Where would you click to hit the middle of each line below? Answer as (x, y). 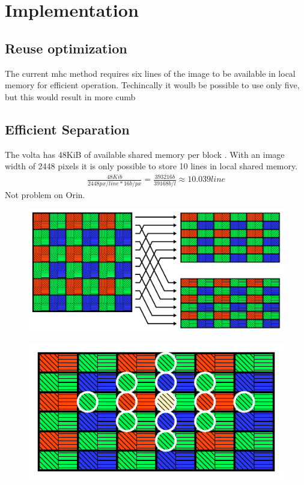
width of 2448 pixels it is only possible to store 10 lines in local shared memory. (151, 166)
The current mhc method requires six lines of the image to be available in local (150, 73)
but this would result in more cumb (70, 96)
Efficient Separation (67, 129)
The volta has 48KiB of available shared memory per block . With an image (145, 154)
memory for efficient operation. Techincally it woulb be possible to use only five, (152, 85)
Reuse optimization (66, 48)
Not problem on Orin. (45, 194)
